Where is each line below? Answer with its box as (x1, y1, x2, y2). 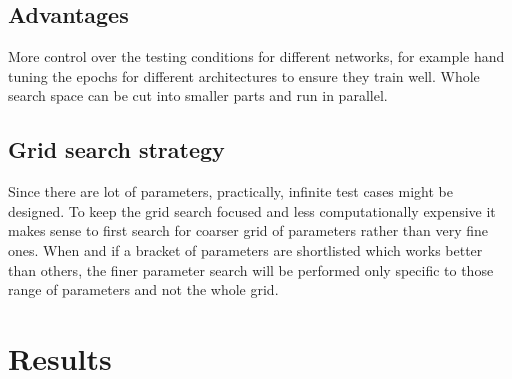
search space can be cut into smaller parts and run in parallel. (8, 85, 388, 106)
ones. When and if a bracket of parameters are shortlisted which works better (8, 239, 483, 260)
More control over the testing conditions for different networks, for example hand (8, 46, 505, 67)
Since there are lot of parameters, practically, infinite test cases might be (8, 181, 453, 202)
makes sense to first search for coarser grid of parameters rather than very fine (8, 220, 489, 241)
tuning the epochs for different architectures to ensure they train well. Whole (8, 65, 480, 86)
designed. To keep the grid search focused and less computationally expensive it (8, 200, 496, 221)
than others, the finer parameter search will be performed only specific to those (8, 259, 494, 280)
